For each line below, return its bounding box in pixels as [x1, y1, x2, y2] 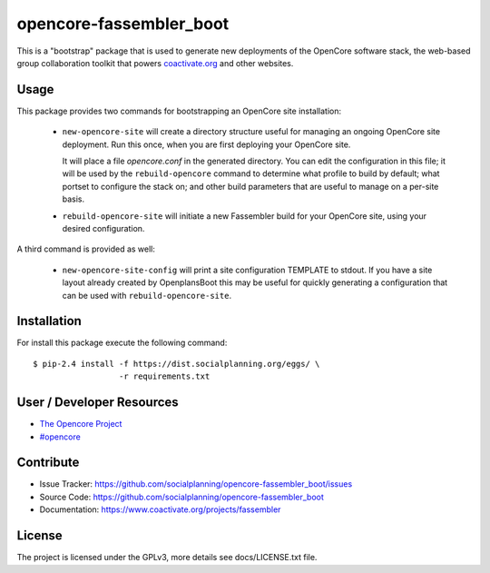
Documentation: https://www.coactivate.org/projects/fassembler [39, 504, 281, 515]
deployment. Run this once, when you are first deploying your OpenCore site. [62, 139, 351, 150]
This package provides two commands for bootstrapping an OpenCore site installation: [16, 105, 342, 116]
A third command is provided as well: [16, 243, 156, 254]
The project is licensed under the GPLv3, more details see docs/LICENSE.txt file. [16, 552, 318, 563]
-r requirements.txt [118, 371, 211, 381]
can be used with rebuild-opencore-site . [62, 290, 231, 301]
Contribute [16, 455, 80, 470]
